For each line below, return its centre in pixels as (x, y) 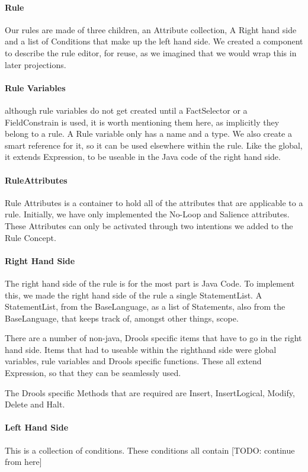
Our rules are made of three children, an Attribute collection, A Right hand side (151, 29)
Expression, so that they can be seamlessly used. (93, 373)
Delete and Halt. (35, 404)
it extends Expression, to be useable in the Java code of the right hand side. (143, 157)
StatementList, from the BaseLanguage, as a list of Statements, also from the (145, 306)
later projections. (36, 64)
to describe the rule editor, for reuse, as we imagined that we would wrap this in (151, 52)
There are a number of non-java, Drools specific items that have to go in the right (153, 338)
